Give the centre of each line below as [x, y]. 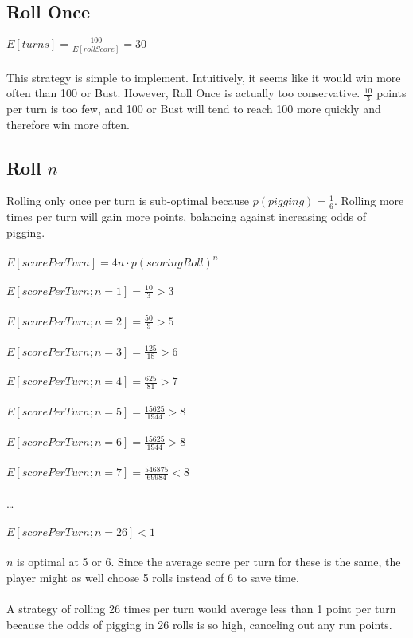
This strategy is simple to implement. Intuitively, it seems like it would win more [204, 77]
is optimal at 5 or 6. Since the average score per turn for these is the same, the [209, 562]
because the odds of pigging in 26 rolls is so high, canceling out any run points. [199, 624]
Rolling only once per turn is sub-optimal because [128, 201]
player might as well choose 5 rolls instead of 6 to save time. [153, 578]
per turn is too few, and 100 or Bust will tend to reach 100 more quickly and [194, 109]
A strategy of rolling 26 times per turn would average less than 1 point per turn [201, 609]
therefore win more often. [68, 124]
